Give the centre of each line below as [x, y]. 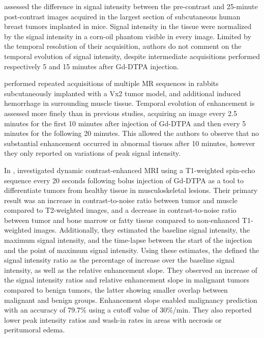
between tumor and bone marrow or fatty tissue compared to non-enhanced [122, 220]
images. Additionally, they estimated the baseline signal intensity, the [142, 230]
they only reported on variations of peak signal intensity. [92, 153]
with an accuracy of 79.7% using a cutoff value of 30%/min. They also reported [128, 310]
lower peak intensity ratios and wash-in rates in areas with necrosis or [113, 319]
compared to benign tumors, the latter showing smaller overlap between [116, 290]
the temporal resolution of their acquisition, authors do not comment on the [123, 46]
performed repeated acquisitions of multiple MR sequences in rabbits [111, 83]
